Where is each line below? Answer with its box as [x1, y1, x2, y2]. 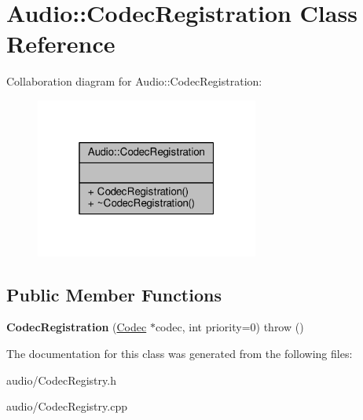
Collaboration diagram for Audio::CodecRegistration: [6, 73, 262, 89]
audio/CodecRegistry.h [6, 371, 116, 388]
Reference [6, 27, 115, 60]
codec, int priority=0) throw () [155, 319, 304, 335]
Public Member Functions [6, 282, 222, 306]
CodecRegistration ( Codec [6, 319, 147, 335]
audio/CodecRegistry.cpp [6, 398, 127, 415]
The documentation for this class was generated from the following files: [6, 345, 353, 362]
